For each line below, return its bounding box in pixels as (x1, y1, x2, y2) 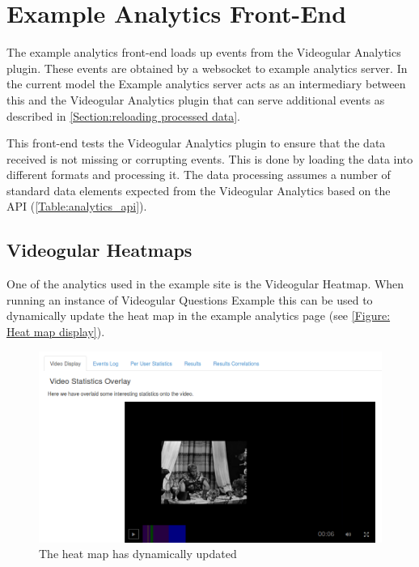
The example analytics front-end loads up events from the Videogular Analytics (6, 44, 401, 61)
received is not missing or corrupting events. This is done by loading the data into (6, 150, 413, 167)
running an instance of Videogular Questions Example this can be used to (6, 291, 373, 308)
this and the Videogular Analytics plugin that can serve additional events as (6, 91, 385, 108)
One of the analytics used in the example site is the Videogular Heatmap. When (6, 275, 404, 292)
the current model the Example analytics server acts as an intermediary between (6, 75, 406, 92)
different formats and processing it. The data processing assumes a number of (6, 166, 391, 183)
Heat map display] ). (6, 323, 105, 340)
